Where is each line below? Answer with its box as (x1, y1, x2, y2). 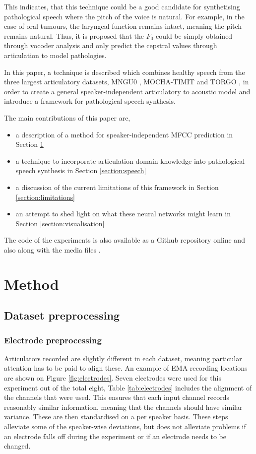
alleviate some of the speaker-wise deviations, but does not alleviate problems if (4, 421, 246, 431)
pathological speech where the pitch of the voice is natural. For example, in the (4, 11, 245, 21)
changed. (4, 441, 31, 451)
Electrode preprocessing (4, 333, 102, 346)
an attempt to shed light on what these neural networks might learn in (15, 208, 231, 219)
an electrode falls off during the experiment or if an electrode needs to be (4, 431, 226, 441)
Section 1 (15, 139, 44, 149)
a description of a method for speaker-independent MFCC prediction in (15, 129, 233, 139)
